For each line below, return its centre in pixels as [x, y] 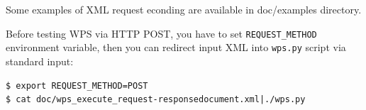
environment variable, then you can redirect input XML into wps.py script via [176, 47]
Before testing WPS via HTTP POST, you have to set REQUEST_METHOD [161, 33]
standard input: [40, 61]
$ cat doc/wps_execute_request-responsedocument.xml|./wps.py [156, 100]
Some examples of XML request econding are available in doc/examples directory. [184, 9]
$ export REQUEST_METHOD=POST [77, 86]
